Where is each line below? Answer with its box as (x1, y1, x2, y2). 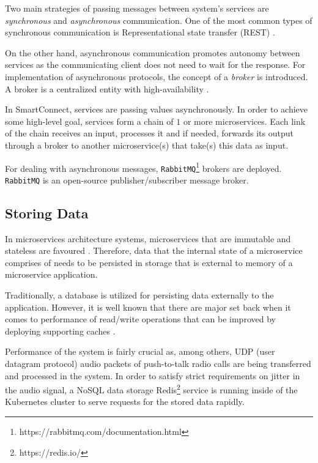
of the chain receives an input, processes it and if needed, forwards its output (5, 127, 294, 139)
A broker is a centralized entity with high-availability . (5, 82, 209, 95)
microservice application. (5, 268, 98, 281)
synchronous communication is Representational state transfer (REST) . (5, 26, 275, 39)
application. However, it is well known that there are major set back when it (5, 300, 291, 313)
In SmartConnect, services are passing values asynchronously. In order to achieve (5, 103, 308, 116)
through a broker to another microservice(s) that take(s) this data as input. (5, 138, 289, 151)
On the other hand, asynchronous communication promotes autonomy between (5, 46, 300, 59)
